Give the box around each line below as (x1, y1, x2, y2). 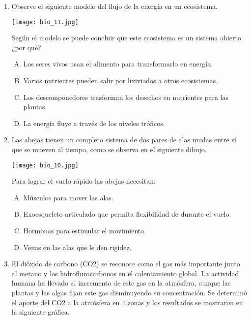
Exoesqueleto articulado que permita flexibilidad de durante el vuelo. (23, 209, 231, 219)
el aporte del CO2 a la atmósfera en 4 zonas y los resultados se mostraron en (11, 297, 243, 307)
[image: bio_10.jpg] (11, 161, 79, 169)
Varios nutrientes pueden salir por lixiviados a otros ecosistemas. (23, 75, 218, 86)
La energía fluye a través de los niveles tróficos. (23, 118, 165, 128)
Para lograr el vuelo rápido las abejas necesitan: (11, 176, 156, 186)
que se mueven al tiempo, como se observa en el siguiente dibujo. (11, 144, 207, 154)
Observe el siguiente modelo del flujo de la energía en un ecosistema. (11, 1, 218, 11)
